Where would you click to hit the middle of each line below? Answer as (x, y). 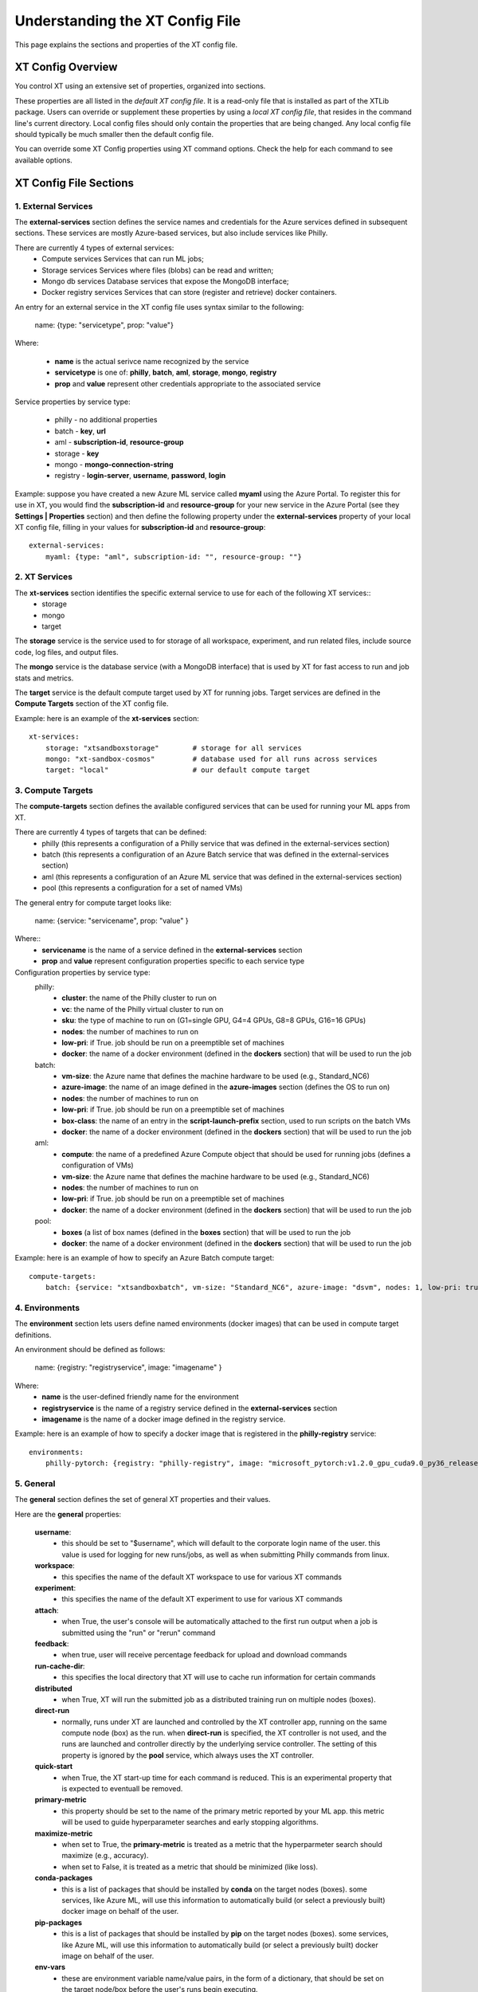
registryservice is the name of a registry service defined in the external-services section (190, 1408)
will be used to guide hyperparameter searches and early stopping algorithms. (190, 1822)
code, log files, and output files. (67, 652)
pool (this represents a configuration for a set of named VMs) (142, 888)
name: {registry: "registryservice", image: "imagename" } (128, 1367)
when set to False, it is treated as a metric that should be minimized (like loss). (190, 1867)
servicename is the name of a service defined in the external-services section (172, 950)
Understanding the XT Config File (128, 21)
